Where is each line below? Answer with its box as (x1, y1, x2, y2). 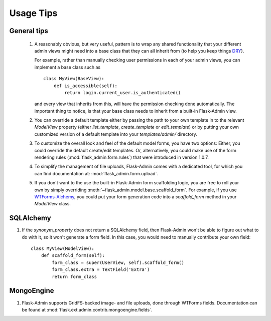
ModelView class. (34, 201, 71, 207)
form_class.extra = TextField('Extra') (52, 267, 150, 272)
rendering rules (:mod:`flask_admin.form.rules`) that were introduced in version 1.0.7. (34, 154, 209, 160)
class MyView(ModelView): (31, 246, 95, 251)
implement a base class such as (34, 64, 100, 70)
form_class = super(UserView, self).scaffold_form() (52, 259, 184, 265)
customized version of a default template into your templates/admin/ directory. (34, 131, 198, 137)
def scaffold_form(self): (41, 253, 105, 258)
